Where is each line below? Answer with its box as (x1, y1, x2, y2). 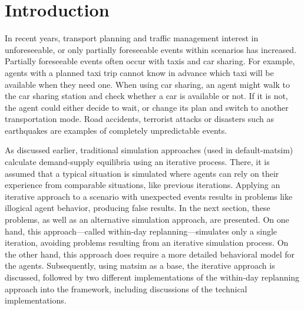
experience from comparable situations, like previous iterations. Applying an (5, 179, 280, 191)
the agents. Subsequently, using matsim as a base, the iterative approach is (5, 259, 275, 272)
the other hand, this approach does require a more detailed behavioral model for (5, 248, 295, 260)
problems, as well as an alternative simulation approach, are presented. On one (5, 213, 289, 226)
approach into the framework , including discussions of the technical (5, 282, 247, 295)
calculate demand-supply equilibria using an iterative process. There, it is (5, 156, 270, 168)
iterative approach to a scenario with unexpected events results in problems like (5, 190, 293, 202)
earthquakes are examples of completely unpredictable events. (5, 124, 227, 136)
